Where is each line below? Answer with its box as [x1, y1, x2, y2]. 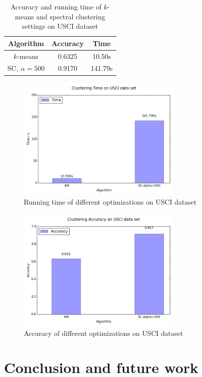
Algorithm [8, 38, 44, 48]
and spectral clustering [36, 11, 105, 21]
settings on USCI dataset [22, 21, 99, 31]
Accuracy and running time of [10, 1, 101, 11]
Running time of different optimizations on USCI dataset [24, 196, 197, 207]
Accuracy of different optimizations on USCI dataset [24, 327, 183, 338]
